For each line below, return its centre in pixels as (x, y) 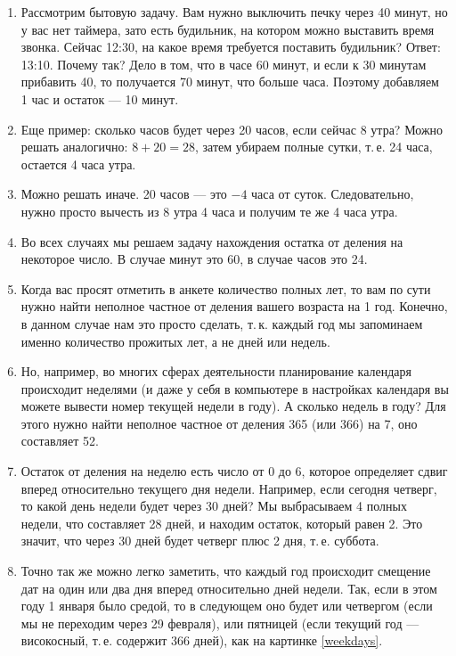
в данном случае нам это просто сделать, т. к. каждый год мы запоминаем (222, 323)
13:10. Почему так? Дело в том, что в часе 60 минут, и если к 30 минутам (224, 64)
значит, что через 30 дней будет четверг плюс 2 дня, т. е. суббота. (200, 541)
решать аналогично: (74, 147)
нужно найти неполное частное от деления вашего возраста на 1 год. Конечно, (234, 306)
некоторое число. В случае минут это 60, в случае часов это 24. (194, 259)
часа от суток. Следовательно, (333, 194)
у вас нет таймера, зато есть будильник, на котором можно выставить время (228, 29)
